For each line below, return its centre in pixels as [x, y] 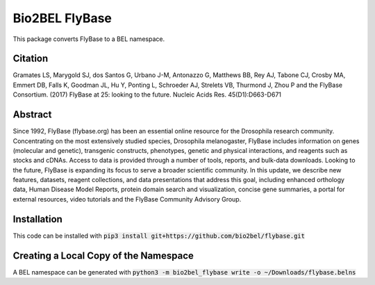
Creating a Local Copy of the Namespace [103, 255]
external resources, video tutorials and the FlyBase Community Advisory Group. [127, 199]
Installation [37, 219]
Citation [31, 59]
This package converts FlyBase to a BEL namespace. [89, 39]
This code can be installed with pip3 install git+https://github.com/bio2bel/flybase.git [159, 236]
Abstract [32, 115]
